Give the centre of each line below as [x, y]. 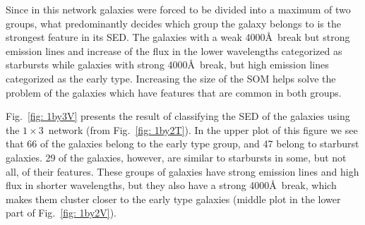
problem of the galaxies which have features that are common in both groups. [174, 92]
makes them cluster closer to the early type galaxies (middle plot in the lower [173, 199]
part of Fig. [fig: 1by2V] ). [61, 213]
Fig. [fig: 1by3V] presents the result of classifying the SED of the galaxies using [178, 116]
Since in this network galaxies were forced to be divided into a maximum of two [178, 9]
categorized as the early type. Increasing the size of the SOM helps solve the [171, 78]
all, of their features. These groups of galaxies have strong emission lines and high [182, 171]
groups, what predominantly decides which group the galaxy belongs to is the [173, 23]
